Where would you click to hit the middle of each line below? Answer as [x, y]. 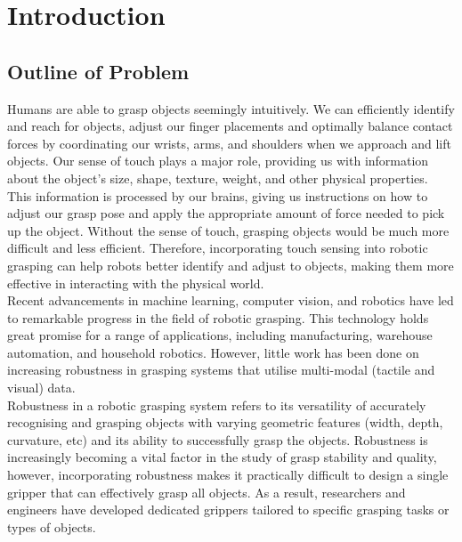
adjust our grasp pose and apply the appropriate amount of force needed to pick [226, 213]
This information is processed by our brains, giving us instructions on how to [218, 195]
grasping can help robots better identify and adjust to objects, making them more [231, 265]
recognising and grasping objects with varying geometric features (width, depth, [225, 422]
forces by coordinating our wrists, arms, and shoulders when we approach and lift [229, 143]
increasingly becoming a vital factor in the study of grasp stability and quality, [222, 457]
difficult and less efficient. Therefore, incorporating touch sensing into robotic [218, 248]
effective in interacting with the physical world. [136, 283]
